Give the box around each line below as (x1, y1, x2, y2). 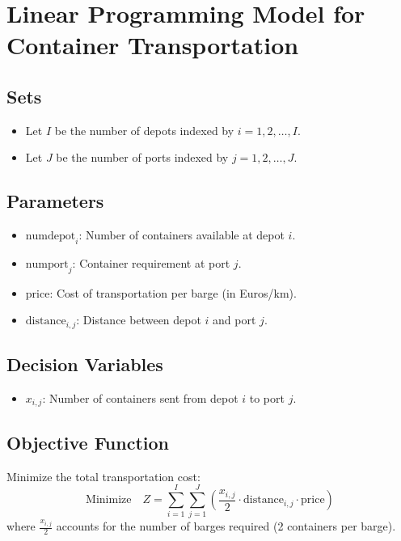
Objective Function (6, 429, 170, 454)
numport (25, 258, 69, 270)
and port (213, 311, 256, 328)
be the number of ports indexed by (56, 149, 229, 166)
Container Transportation (6, 28, 299, 61)
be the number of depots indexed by (54, 121, 234, 138)
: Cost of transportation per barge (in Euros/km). (49, 284, 297, 301)
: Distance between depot (76, 311, 201, 328)
